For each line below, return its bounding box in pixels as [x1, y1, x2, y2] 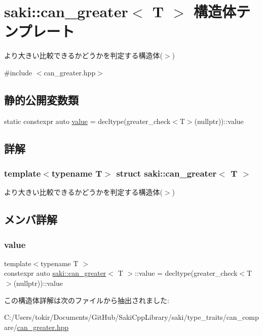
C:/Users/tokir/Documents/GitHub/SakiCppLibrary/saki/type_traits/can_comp [4, 312, 259, 322]
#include [4, 67, 32, 77]
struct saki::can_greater [116, 167, 217, 179]
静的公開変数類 [4, 92, 79, 107]
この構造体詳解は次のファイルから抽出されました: [4, 295, 169, 305]
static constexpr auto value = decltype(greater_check [4, 115, 171, 126]
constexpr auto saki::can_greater [4, 268, 106, 278]
